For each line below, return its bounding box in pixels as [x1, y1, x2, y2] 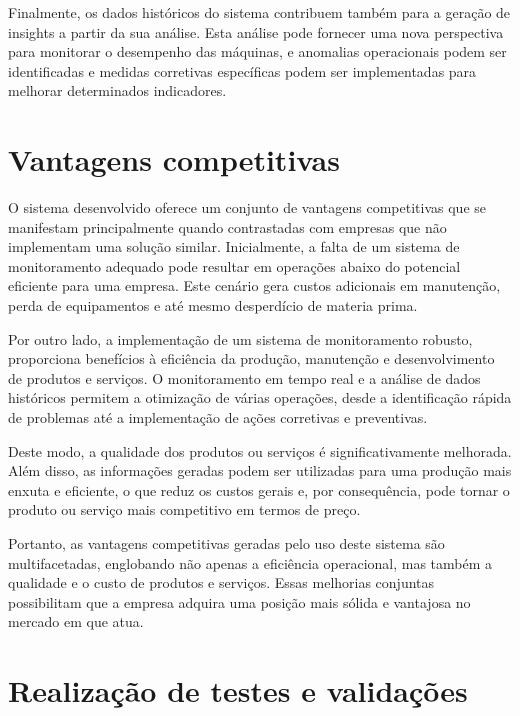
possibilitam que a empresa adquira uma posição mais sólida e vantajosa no [8, 591, 471, 612]
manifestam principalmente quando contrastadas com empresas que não [8, 216, 447, 237]
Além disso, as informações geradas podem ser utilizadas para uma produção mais [8, 460, 512, 481]
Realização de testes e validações [8, 670, 468, 711]
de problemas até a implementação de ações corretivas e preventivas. [8, 407, 428, 428]
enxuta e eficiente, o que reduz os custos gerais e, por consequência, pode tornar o [8, 479, 510, 500]
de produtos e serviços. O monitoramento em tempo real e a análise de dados [8, 367, 481, 388]
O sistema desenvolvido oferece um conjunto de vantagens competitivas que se [8, 197, 486, 218]
